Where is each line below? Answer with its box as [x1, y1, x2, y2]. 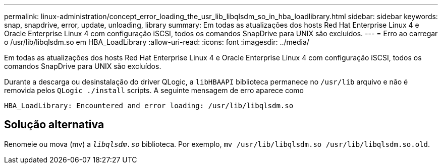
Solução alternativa [4, 118, 104, 131]
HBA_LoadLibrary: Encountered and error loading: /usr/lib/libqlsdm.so [4, 102, 294, 110]
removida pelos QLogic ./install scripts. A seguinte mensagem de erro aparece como [4, 86, 304, 95]
